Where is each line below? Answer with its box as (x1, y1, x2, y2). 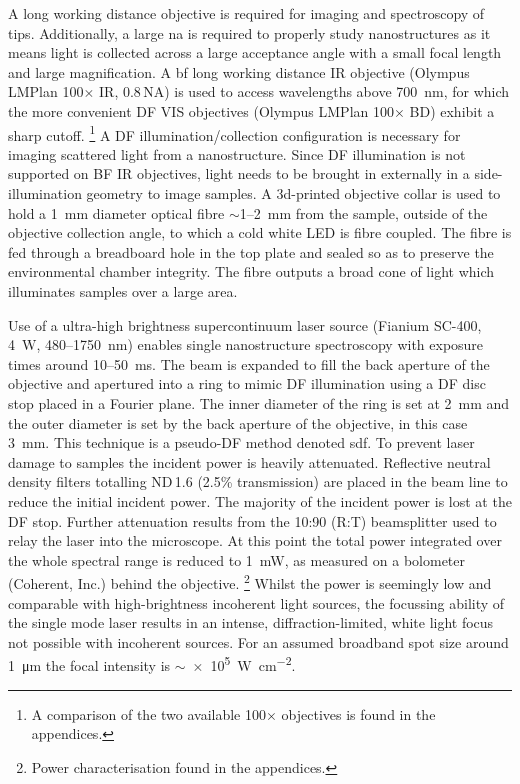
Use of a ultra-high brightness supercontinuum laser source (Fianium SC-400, (8, 314, 482, 335)
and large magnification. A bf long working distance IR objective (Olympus (8, 61, 470, 82)
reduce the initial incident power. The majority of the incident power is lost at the (8, 490, 512, 511)
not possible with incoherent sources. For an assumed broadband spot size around (8, 631, 509, 652)
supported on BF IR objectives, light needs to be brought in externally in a (8, 163, 470, 184)
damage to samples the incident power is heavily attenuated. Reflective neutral (8, 451, 491, 472)
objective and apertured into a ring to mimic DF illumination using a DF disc (8, 373, 486, 394)
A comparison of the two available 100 (31, 703, 267, 724)
